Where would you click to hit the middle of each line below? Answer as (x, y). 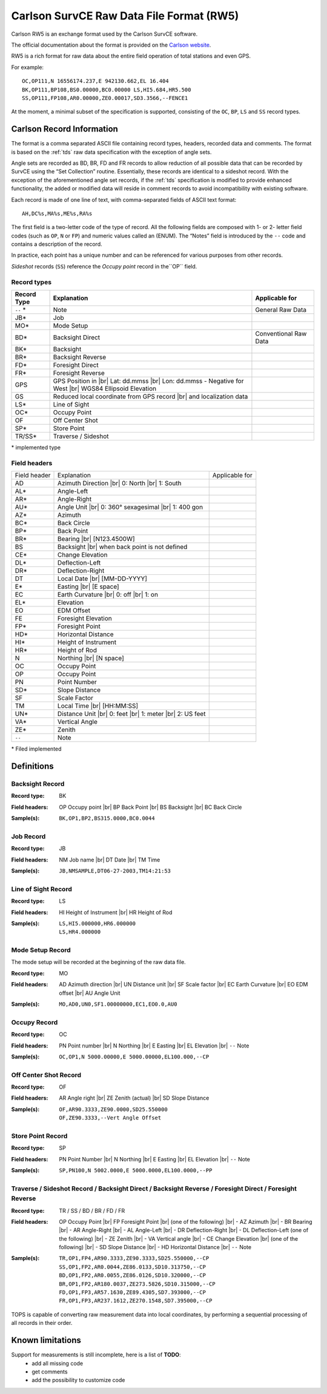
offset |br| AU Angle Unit (90, 993)
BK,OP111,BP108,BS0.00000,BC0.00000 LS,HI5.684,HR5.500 (107, 90)
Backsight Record (38, 783)
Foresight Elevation (85, 619)
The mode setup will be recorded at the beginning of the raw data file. (98, 962)
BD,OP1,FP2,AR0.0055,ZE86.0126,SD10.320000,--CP (132, 1276)
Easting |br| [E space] (88, 586)
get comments (50, 1372)
